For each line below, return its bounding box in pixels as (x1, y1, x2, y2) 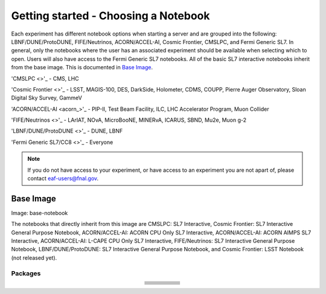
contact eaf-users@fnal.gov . (27, 175, 99, 182)
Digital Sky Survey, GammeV (11, 94, 83, 102)
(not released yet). (11, 254, 57, 261)
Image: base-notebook (11, 209, 68, 216)
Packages (11, 269, 41, 277)
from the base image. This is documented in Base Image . (11, 64, 153, 71)
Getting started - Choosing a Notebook (11, 9, 210, 22)
